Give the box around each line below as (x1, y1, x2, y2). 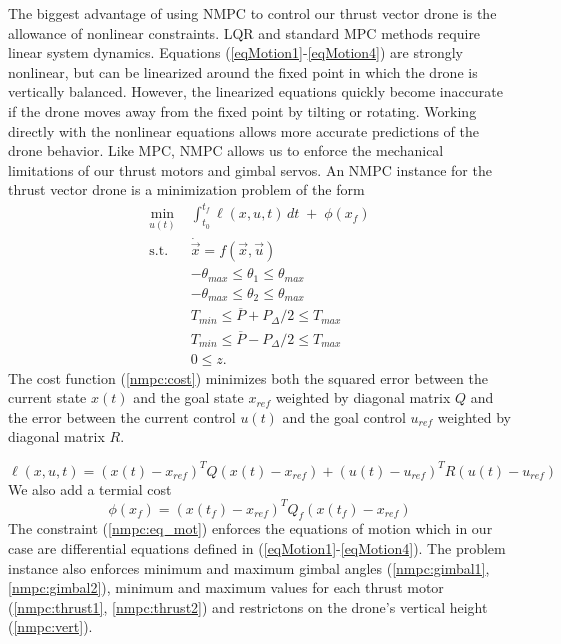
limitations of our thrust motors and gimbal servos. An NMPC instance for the (8, 159, 492, 180)
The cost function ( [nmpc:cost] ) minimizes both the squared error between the (8, 367, 488, 388)
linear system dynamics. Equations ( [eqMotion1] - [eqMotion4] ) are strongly (8, 42, 463, 63)
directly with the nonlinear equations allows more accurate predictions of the (8, 120, 479, 141)
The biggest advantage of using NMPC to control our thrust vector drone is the (8, 3, 497, 23)
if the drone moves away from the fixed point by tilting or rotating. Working (8, 100, 477, 121)
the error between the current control (8, 406, 236, 427)
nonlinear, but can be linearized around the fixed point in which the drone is (8, 61, 478, 82)
